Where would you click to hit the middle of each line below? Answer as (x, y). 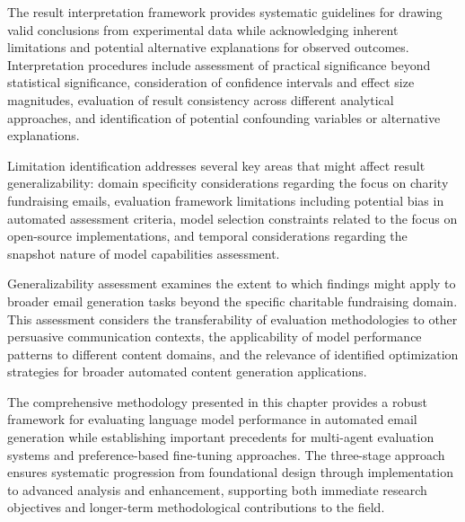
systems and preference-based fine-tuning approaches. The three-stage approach (226, 454)
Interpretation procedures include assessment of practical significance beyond (219, 64)
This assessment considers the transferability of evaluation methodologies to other (232, 319)
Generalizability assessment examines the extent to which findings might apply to (232, 283)
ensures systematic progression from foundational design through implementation (230, 472)
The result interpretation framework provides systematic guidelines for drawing (225, 12)
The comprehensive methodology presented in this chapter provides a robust (218, 401)
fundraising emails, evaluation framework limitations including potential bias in (226, 200)
